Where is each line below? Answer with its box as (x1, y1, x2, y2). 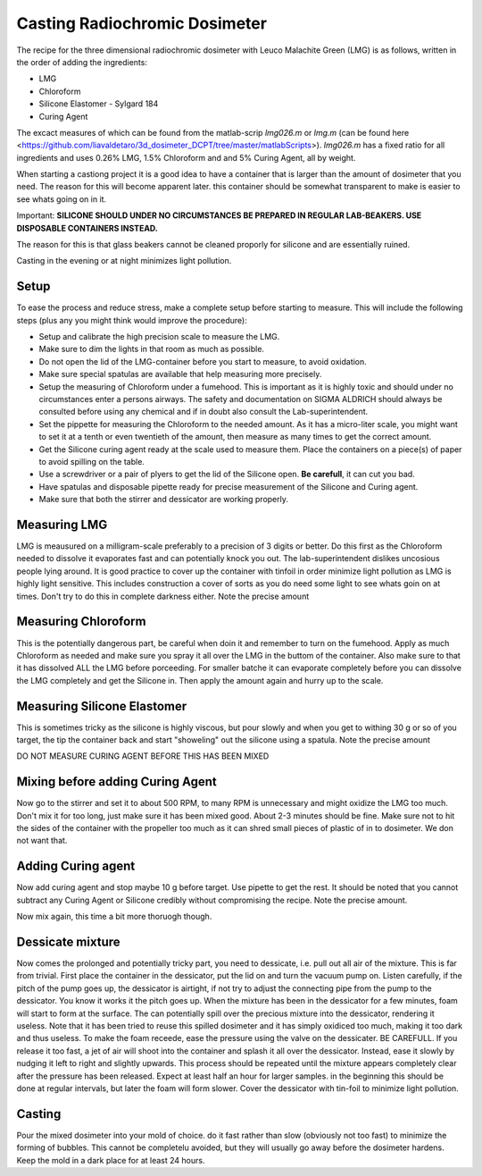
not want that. (16, 836, 68, 846)
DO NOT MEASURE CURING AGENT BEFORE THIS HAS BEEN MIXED (16, 751, 270, 761)
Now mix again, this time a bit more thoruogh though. (16, 911, 212, 922)
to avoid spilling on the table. (38, 457, 145, 466)
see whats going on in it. (16, 193, 107, 205)
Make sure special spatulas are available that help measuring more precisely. (38, 369, 322, 380)
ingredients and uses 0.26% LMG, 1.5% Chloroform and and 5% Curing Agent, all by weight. (16, 152, 356, 163)
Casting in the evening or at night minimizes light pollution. (16, 256, 232, 266)
